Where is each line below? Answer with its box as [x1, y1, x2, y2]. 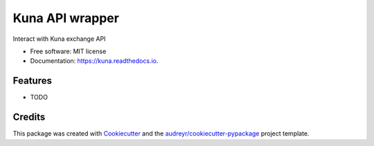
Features [12, 75, 52, 86]
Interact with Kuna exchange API [12, 35, 106, 43]
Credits [12, 111, 46, 123]
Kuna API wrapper [12, 10, 119, 26]
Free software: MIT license [30, 47, 107, 55]
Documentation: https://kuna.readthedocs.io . [30, 57, 159, 65]
